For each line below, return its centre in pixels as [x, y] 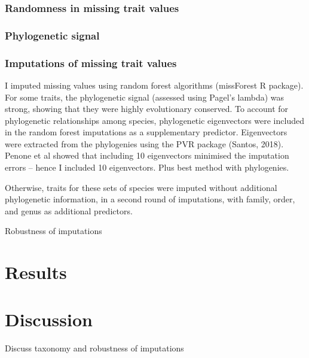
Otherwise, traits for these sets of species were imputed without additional [141, 187]
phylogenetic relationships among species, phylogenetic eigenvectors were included [154, 120]
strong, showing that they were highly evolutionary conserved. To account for [147, 109]
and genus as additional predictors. [69, 210]
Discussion [49, 319]
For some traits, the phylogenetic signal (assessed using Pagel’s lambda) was [145, 97]
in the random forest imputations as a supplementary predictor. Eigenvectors [146, 132]
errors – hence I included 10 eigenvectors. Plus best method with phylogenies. [147, 167]
